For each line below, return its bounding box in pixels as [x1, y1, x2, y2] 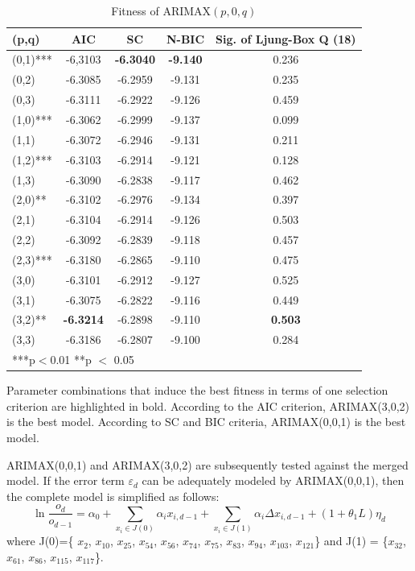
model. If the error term [6, 472, 125, 489]
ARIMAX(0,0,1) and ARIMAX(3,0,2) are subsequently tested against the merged [6, 456, 409, 473]
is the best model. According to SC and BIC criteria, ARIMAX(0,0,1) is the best [6, 413, 406, 430]
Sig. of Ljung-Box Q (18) [216, 30, 356, 47]
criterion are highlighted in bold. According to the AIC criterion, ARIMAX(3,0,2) [6, 397, 409, 414]
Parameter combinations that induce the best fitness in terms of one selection [6, 382, 388, 399]
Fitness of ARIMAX [111, 2, 212, 19]
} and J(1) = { [314, 532, 388, 549]
